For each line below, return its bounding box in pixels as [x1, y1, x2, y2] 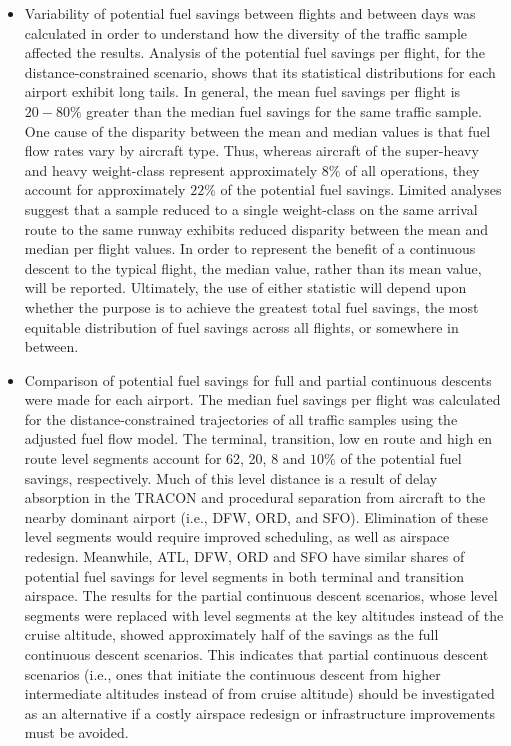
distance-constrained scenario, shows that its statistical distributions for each [24, 61, 496, 82]
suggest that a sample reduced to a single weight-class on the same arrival [24, 198, 478, 219]
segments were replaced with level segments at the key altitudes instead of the [24, 604, 504, 625]
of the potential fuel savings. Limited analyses [220, 179, 502, 200]
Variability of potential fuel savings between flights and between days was [24, 3, 476, 23]
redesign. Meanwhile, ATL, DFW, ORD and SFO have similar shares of [24, 546, 465, 567]
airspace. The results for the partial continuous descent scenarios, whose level [24, 585, 498, 606]
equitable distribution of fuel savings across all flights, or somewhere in [24, 316, 459, 337]
